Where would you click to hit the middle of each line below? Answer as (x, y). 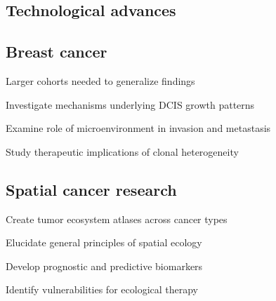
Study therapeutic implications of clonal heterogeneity (122, 151)
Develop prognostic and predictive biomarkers (104, 266)
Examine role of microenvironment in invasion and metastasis (138, 128)
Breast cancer (57, 52)
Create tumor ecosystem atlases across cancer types (117, 219)
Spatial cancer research (91, 189)
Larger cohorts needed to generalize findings (100, 80)
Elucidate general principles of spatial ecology (104, 242)
